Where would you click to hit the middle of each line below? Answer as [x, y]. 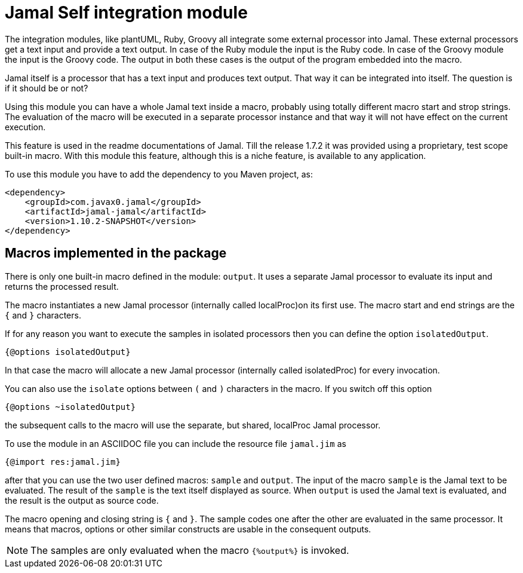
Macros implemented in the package [116, 253]
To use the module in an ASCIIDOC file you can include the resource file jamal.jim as [176, 443]
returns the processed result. [62, 286]
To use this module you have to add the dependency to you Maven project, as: [159, 174]
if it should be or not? [47, 88]
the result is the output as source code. [82, 500]
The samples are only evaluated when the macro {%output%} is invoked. [190, 550]
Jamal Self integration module [126, 13]
